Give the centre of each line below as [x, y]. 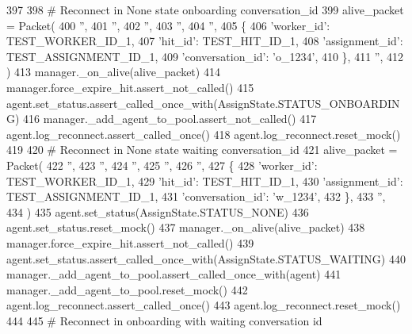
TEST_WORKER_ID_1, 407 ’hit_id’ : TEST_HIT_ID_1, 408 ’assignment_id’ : [205, 41]
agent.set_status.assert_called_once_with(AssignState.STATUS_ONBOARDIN [203, 103]
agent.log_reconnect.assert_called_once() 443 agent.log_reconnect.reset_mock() [204, 305]
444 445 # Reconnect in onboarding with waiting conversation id [164, 320]
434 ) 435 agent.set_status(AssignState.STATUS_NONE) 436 [158, 211]
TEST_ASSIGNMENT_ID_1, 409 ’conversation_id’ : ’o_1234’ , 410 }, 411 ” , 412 [205, 56]
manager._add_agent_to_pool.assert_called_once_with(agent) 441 [174, 274]
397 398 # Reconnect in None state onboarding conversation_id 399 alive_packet [205, 10]
